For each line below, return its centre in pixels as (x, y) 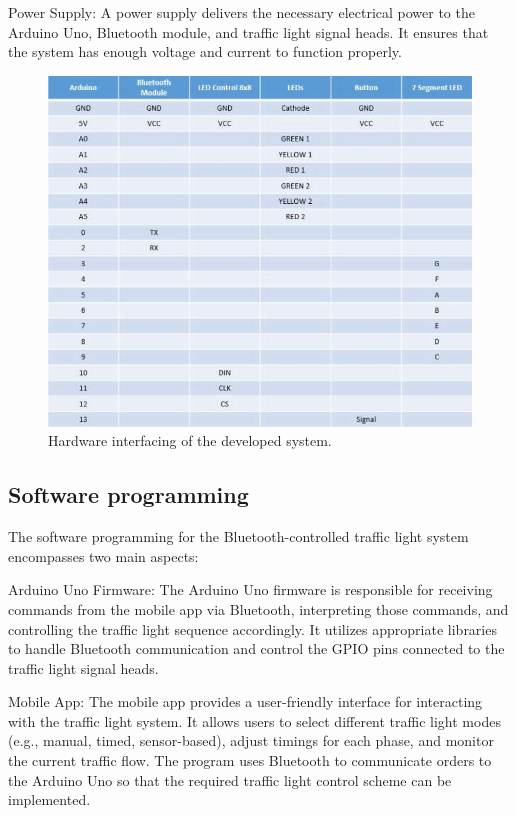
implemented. (49, 799)
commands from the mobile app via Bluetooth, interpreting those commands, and (258, 608)
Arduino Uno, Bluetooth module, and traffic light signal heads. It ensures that (248, 31)
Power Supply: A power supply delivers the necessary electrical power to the (241, 12)
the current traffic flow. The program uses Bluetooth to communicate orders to (250, 760)
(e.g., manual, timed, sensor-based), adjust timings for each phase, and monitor (251, 740)
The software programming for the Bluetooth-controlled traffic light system (238, 536)
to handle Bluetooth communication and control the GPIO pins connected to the (256, 648)
